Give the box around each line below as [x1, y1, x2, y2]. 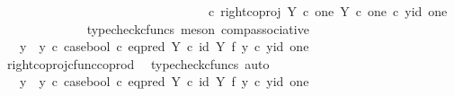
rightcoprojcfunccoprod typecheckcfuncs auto [6, 54, 270, 73]
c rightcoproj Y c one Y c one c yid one [208, 2, 448, 20]
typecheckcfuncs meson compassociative [86, 19, 309, 38]
